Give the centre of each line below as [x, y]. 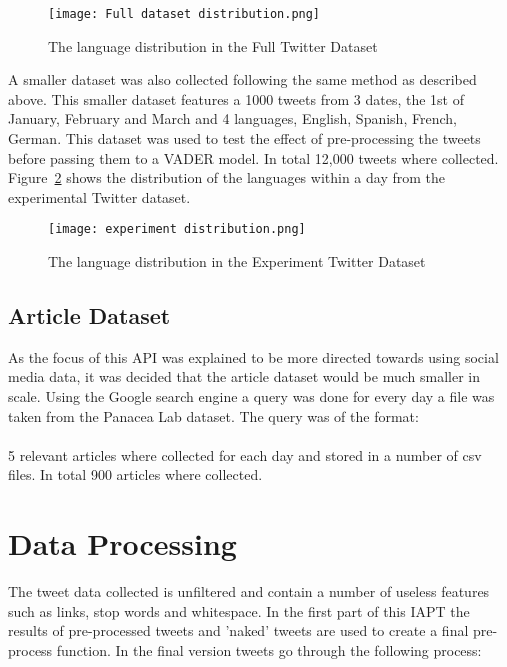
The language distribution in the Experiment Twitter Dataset [237, 261]
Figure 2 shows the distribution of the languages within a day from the [226, 177]
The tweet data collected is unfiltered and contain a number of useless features [249, 591]
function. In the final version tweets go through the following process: [269, 649]
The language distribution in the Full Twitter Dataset [213, 45]
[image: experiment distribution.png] [177, 229]
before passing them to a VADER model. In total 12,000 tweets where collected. [253, 157]
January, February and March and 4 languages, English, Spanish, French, [232, 118]
